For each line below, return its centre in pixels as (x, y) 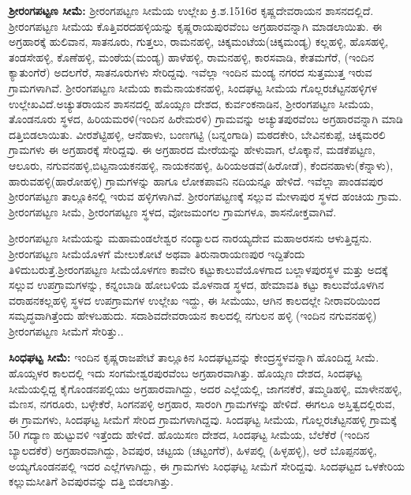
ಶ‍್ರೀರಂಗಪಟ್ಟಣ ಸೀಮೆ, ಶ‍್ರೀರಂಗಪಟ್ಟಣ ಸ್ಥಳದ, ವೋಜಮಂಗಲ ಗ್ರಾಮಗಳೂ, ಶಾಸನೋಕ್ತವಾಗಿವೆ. (173, 211)
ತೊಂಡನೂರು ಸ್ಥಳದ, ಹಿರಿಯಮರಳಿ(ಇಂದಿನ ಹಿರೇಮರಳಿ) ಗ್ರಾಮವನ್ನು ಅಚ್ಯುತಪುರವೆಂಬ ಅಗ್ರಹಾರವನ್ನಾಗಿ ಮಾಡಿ (206, 119)
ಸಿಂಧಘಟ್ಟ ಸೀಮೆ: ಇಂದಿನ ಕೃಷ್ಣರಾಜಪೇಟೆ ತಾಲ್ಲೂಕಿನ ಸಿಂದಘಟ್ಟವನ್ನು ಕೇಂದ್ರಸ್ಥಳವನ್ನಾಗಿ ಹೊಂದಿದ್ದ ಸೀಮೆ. (194, 357)
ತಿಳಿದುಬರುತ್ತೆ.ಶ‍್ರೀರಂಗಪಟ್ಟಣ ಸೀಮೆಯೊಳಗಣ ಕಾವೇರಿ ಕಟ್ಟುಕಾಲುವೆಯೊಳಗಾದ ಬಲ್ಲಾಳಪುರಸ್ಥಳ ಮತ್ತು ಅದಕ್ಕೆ (198, 269)
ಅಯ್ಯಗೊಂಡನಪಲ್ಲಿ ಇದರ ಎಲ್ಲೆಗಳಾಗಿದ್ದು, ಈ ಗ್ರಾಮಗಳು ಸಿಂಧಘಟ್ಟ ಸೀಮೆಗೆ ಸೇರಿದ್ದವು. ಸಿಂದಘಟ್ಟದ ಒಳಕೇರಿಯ (207, 465)
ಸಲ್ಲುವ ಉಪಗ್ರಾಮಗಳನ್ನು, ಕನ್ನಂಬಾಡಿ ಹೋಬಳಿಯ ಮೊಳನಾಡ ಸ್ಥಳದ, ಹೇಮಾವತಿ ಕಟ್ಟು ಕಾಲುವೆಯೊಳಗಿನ (196, 285)
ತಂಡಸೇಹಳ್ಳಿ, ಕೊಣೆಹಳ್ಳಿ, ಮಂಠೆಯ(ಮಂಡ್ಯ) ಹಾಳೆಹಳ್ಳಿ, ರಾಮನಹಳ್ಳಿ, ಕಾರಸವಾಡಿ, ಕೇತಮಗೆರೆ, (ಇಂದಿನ (192, 56)
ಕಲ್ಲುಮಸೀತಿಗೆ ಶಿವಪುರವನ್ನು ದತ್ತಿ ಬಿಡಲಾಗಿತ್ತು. (91, 481)
